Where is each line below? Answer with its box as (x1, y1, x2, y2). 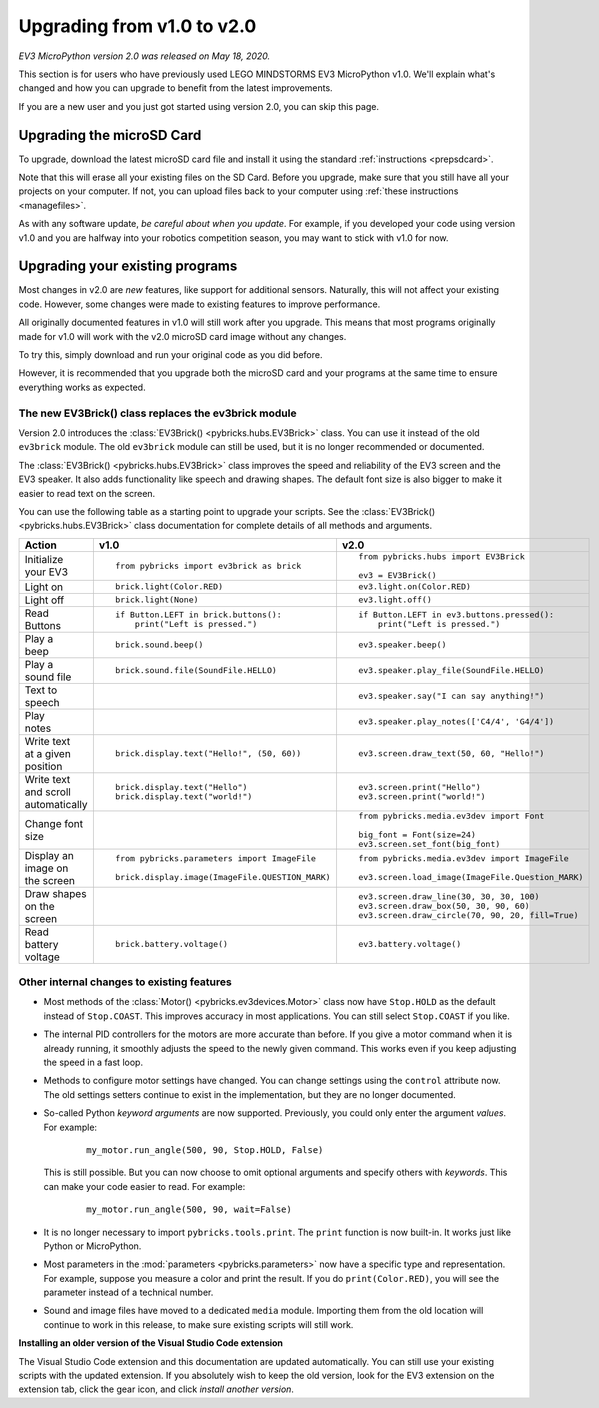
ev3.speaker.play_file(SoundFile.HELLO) (358, 665, 545, 676)
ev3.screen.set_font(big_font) (358, 838, 501, 849)
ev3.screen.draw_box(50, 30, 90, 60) (358, 901, 530, 912)
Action (24, 538, 57, 552)
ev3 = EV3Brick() (358, 570, 437, 580)
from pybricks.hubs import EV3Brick (358, 551, 525, 562)
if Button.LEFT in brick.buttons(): (115, 609, 282, 620)
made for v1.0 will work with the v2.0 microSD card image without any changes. (18, 330, 347, 342)
